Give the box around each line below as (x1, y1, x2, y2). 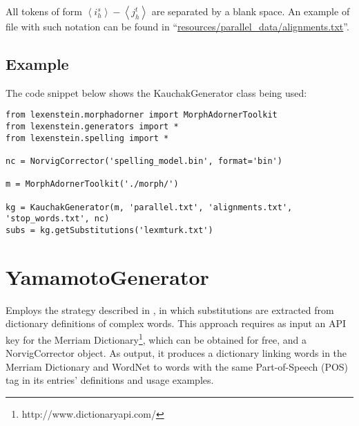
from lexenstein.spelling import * (6, 133, 169, 143)
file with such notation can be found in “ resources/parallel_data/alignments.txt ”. (6, 19, 349, 33)
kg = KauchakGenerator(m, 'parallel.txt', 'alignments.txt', (6, 202, 293, 212)
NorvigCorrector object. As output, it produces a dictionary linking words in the (6, 346, 347, 360)
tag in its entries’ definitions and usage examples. (6, 373, 214, 387)
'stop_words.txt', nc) (6, 214, 110, 224)
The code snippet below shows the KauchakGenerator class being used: (6, 85, 307, 100)
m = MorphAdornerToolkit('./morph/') (6, 179, 179, 189)
